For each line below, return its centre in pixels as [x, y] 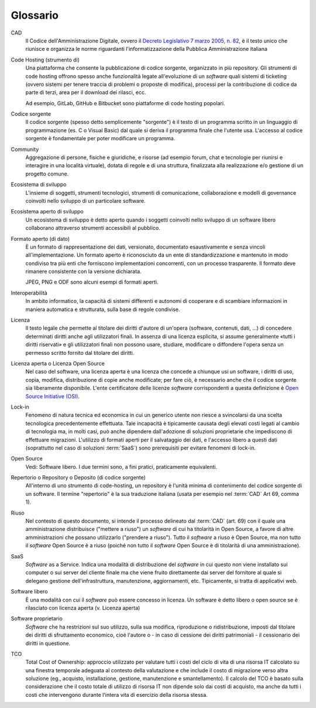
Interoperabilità [29, 293]
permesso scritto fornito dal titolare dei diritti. [80, 353]
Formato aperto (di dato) [40, 239]
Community [25, 149]
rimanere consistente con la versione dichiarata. [83, 271]
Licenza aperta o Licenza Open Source [58, 363]
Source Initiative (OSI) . [53, 396]
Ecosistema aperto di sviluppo [47, 212]
